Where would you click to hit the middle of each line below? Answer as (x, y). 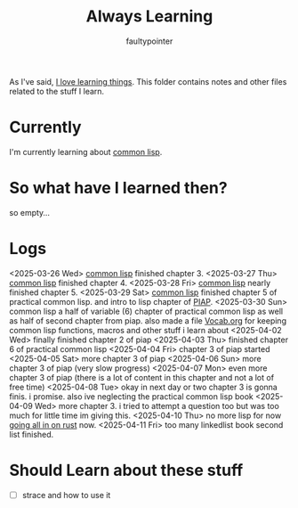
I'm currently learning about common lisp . (86, 152)
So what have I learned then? (119, 188)
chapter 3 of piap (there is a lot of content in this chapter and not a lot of (141, 377)
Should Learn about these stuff (126, 470)
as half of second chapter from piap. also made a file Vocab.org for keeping (148, 320)
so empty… (30, 212)
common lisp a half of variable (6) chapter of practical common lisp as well (146, 311)
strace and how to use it (66, 495)
